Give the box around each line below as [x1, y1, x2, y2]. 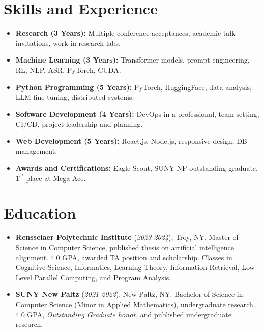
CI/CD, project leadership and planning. [15, 118, 143, 129]
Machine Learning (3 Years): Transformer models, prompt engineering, [15, 54, 250, 65]
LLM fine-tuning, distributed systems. [15, 92, 134, 102]
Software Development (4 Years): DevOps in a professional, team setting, [15, 108, 259, 119]
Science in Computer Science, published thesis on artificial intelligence [15, 242, 235, 252]
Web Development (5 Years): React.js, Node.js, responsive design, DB [15, 135, 247, 146]
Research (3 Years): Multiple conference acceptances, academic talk [15, 27, 236, 38]
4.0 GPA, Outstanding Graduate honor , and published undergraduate [15, 309, 231, 319]
